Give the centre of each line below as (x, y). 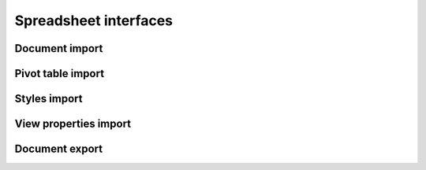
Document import (59, 48)
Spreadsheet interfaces (94, 20)
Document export (58, 149)
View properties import (73, 124)
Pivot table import (60, 74)
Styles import (49, 99)
